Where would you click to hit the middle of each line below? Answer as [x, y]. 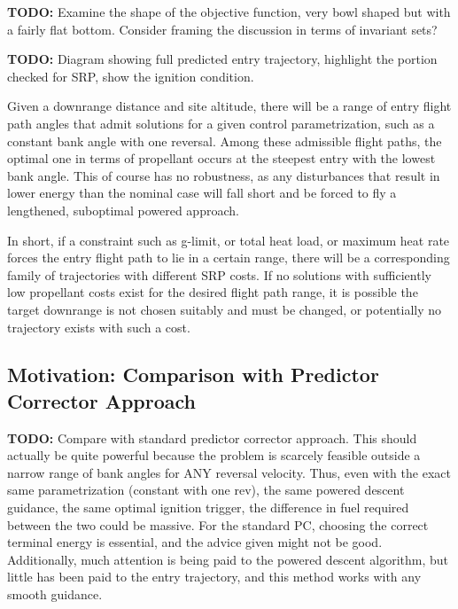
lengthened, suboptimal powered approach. [123, 210]
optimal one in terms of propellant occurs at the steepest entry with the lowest [221, 158]
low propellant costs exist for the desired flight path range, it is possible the [213, 292]
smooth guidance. [55, 594]
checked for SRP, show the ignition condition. [131, 76]
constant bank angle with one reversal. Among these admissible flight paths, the [225, 141]
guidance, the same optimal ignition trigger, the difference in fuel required [208, 507]
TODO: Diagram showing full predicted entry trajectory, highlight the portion [222, 59]
